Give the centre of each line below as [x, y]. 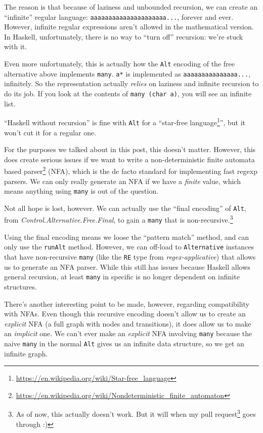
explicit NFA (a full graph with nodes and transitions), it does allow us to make [128, 323]
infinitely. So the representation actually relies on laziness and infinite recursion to [131, 83]
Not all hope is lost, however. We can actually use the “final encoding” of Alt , [125, 208]
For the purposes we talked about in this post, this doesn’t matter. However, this [130, 149]
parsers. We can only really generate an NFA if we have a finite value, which [122, 181]
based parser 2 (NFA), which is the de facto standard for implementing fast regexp [131, 170]
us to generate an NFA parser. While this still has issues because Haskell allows [127, 266]
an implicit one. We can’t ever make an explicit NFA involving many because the [128, 333]
